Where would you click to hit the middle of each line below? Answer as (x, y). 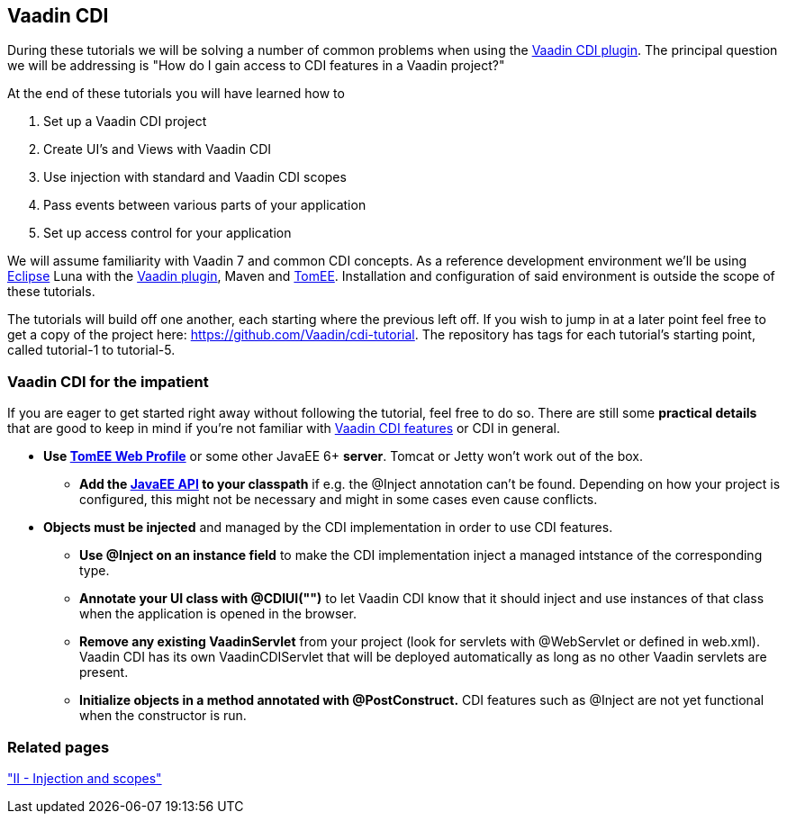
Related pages (59, 747)
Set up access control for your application (167, 233)
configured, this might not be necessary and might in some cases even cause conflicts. (339, 500)
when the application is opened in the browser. (218, 614)
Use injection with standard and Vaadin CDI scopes (195, 177)
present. (104, 672)
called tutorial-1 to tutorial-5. (91, 350)
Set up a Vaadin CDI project (125, 122)
